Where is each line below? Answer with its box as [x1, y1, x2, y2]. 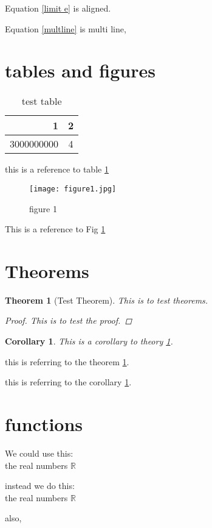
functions [5, 412, 83, 437]
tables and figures [5, 58, 156, 83]
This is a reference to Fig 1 [5, 223, 106, 235]
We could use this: [5, 446, 74, 459]
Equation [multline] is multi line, [5, 22, 126, 35]
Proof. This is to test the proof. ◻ [5, 314, 132, 327]
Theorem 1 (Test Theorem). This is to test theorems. [5, 293, 208, 306]
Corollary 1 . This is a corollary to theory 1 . [5, 335, 173, 348]
